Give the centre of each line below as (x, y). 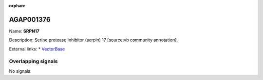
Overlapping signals (33, 62)
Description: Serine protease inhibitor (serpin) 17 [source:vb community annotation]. (93, 40)
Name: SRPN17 (24, 31)
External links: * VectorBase (37, 49)
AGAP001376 (30, 19)
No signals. (20, 71)
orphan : (17, 6)
